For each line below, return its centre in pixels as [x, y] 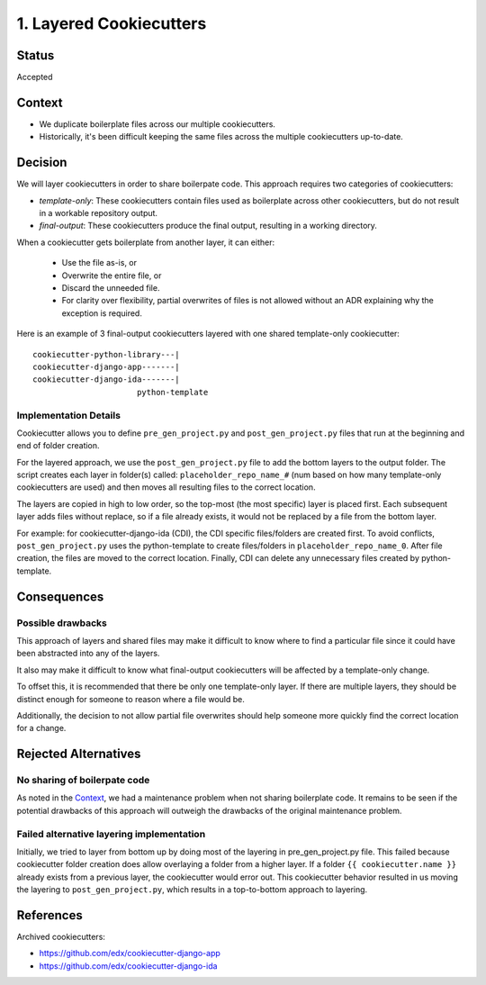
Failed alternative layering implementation [111, 834]
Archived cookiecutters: [61, 937]
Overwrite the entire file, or [112, 276]
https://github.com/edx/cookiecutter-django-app [130, 953]
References [49, 915]
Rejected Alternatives [79, 754]
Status [36, 55]
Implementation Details [69, 415]
